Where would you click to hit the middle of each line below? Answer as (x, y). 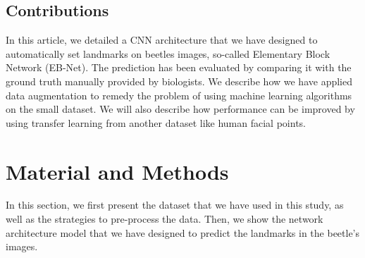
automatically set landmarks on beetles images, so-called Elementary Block (168, 53)
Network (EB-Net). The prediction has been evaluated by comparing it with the (179, 67)
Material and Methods (117, 171)
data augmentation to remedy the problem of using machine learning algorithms (179, 95)
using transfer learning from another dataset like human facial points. (156, 122)
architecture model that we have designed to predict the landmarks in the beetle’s (183, 232)
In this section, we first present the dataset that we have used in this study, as (175, 205)
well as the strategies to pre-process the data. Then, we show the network (165, 219)
